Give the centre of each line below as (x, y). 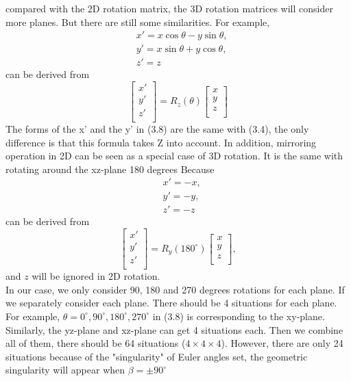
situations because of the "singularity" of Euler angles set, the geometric (157, 356)
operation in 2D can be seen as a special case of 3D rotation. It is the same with (174, 156)
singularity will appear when (65, 370)
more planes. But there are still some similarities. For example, (138, 22)
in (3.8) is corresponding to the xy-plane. (239, 316)
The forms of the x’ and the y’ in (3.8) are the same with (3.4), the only (157, 129)
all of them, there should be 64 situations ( (96, 343)
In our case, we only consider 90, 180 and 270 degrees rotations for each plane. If (175, 289)
